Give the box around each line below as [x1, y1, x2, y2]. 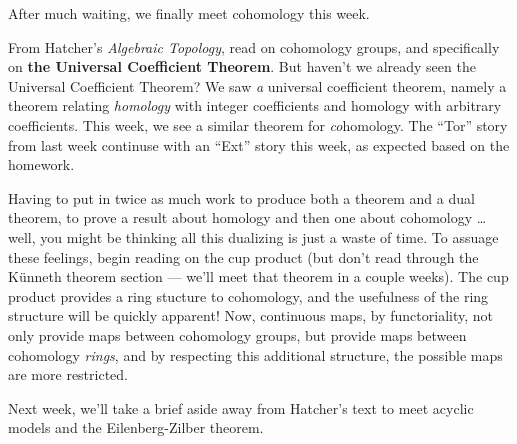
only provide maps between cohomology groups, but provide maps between [8, 324, 467, 345]
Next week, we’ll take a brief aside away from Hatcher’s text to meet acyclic [8, 397, 474, 418]
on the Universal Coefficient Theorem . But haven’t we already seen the [8, 56, 476, 77]
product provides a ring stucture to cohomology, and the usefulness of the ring [8, 285, 489, 306]
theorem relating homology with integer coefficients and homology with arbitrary [8, 95, 502, 116]
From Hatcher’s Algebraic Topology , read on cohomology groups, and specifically [8, 36, 500, 57]
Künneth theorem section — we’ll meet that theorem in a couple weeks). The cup [8, 266, 509, 287]
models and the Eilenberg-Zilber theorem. [8, 417, 264, 438]
